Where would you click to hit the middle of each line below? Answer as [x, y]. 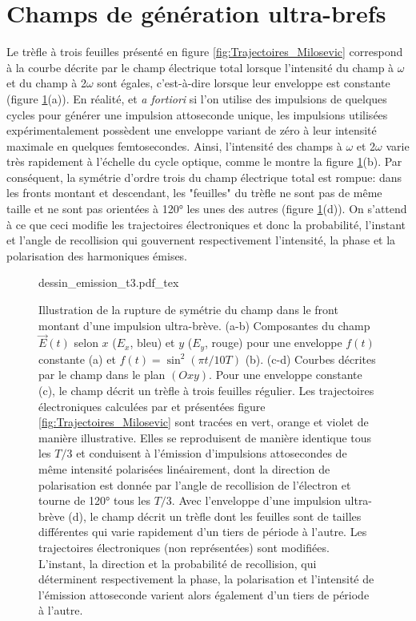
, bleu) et [152, 343]
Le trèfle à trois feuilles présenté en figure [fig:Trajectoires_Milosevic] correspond [205, 52]
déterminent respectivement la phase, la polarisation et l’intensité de [206, 579]
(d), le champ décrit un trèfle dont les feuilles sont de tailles [215, 516]
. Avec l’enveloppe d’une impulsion [256, 500]
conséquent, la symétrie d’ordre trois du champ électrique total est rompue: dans [204, 177]
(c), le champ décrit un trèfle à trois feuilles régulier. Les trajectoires [206, 391]
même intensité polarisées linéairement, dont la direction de [184, 469]
